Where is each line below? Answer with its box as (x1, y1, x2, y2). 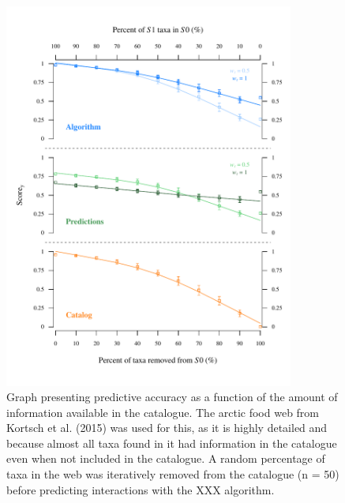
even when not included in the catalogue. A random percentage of (6, 450, 325, 467)
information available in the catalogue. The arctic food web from (6, 404, 320, 420)
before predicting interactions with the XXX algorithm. (6, 481, 275, 497)
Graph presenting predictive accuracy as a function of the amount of (6, 389, 338, 405)
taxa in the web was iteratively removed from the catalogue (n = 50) (6, 466, 339, 482)
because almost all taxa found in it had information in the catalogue (6, 434, 337, 451)
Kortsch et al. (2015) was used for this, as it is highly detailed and (6, 419, 328, 436)
